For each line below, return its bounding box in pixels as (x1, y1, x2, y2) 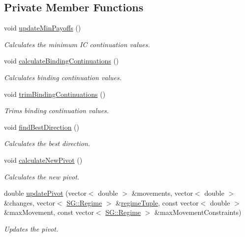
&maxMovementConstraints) (154, 207, 242, 217)
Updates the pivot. (4, 223, 59, 234)
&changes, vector (4, 197, 55, 207)
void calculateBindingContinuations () (4, 56, 119, 66)
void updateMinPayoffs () (4, 23, 81, 33)
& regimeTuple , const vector (116, 197, 199, 207)
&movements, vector (131, 188, 193, 198)
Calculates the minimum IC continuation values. (4, 39, 150, 49)
